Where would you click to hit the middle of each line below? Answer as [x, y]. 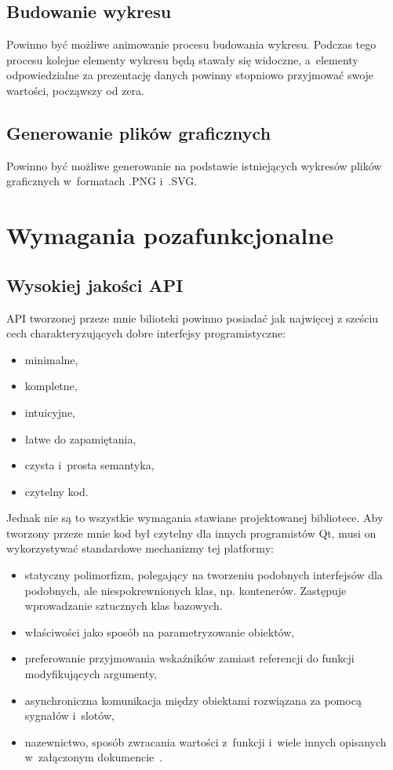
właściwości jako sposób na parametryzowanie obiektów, [160, 631]
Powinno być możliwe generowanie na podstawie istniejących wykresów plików [194, 165]
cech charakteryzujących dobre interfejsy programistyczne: [146, 333]
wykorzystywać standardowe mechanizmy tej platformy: [140, 548]
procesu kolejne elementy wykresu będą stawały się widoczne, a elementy [182, 59]
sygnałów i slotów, [69, 715]
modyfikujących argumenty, [91, 674]
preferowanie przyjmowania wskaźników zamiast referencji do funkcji [189, 658]
